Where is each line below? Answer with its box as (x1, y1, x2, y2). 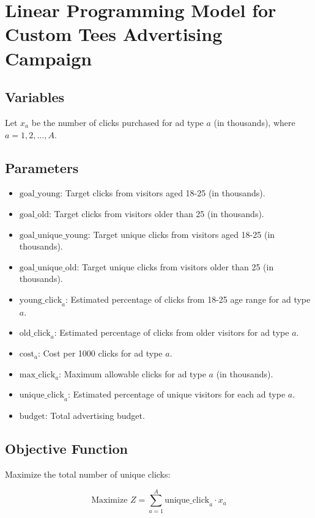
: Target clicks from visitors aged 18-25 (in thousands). (60, 187, 265, 199)
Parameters (5, 158, 79, 177)
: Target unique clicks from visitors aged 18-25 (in (87, 228, 275, 240)
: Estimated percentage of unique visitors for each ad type (67, 388, 286, 401)
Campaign (5, 45, 92, 70)
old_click (19, 329, 51, 338)
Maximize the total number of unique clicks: (5, 468, 171, 481)
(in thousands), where (213, 116, 295, 128)
